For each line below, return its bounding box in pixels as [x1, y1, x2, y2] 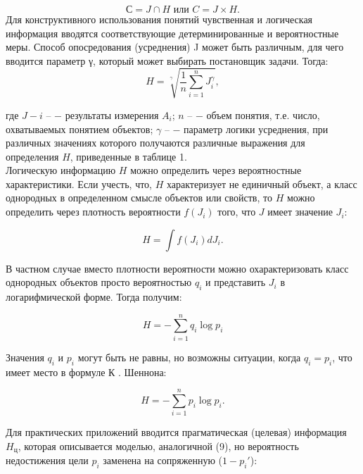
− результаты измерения [54, 107, 159, 122]
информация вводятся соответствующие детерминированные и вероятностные [6, 25, 339, 40]
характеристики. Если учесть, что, [6, 176, 153, 191]
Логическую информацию [6, 163, 116, 177]
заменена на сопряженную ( [103, 453, 222, 468]
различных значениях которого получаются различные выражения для [6, 135, 305, 150]
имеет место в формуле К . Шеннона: [6, 364, 167, 379]
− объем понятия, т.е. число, [196, 107, 320, 122]
